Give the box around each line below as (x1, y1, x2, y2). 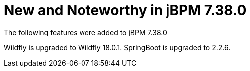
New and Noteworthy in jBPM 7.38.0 (4, 2, 247, 19)
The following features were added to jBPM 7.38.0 (4, 28, 167, 36)
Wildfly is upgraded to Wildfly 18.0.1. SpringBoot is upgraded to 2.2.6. (4, 43, 231, 52)
